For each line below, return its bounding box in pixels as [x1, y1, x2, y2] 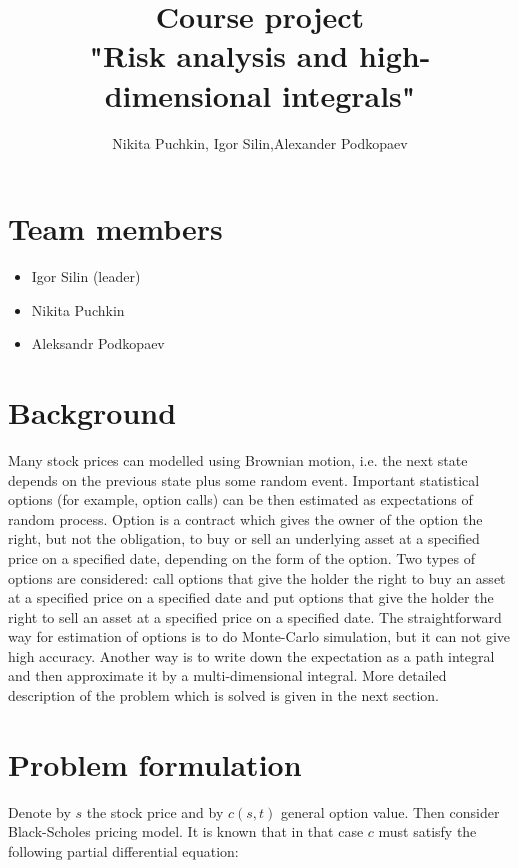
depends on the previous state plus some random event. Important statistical [8, 469, 480, 490]
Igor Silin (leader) [31, 266, 141, 287]
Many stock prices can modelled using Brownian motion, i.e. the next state [8, 449, 468, 470]
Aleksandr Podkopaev [31, 333, 165, 354]
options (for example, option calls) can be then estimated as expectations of [8, 489, 473, 510]
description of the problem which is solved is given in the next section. [8, 685, 439, 706]
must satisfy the [378, 821, 477, 842]
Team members [8, 208, 223, 249]
